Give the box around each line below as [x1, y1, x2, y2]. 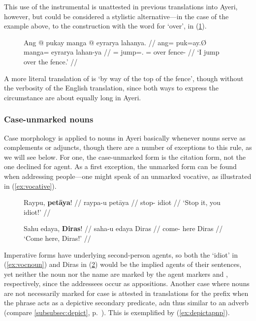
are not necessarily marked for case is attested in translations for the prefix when [4, 288, 249, 298]
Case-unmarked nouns [4, 113, 94, 125]
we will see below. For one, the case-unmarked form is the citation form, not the [4, 151, 246, 162]
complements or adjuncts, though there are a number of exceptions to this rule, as [4, 142, 252, 152]
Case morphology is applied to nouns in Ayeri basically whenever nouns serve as [4, 132, 246, 143]
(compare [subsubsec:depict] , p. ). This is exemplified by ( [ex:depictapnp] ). [4, 307, 230, 318]
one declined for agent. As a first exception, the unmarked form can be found [4, 161, 237, 172]
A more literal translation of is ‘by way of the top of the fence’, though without [4, 73, 244, 83]
